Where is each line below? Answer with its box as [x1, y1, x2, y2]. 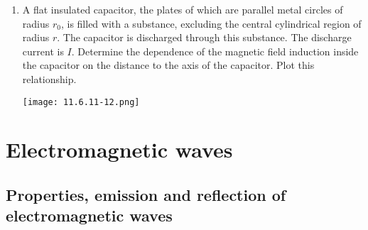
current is [22, 43, 64, 58]
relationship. [22, 71, 77, 86]
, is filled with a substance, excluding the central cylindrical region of [60, 16, 362, 31]
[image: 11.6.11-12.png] [22, 97, 140, 107]
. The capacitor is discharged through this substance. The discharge [57, 30, 352, 45]
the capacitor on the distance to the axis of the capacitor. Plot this [22, 57, 315, 72]
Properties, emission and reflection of [6, 183, 286, 205]
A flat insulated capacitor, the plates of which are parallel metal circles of [22, 2, 343, 16]
